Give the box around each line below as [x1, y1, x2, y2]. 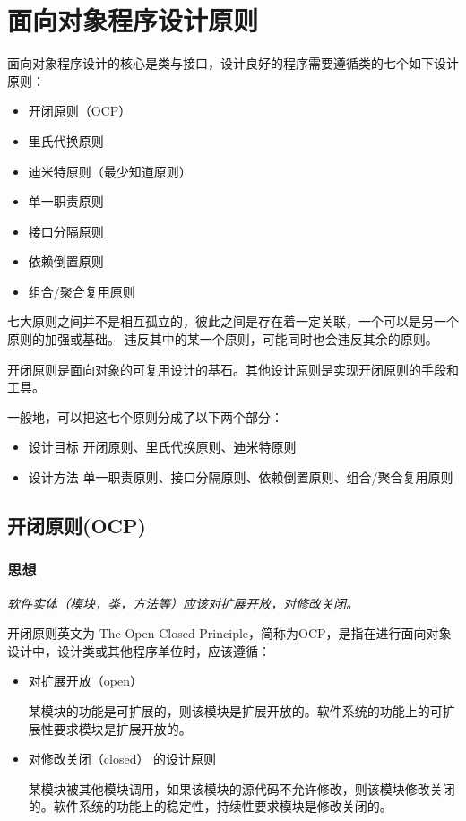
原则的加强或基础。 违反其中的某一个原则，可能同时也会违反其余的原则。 [7, 330, 438, 349]
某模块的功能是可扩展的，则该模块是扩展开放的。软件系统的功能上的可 [28, 702, 443, 720]
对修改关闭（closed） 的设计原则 [28, 749, 217, 768]
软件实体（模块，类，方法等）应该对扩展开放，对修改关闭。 [7, 593, 358, 612]
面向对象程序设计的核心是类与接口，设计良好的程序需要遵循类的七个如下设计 [7, 54, 459, 73]
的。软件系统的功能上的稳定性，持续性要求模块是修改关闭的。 [28, 797, 393, 816]
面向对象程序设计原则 [7, 2, 259, 39]
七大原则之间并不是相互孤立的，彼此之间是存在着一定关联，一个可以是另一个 [7, 312, 459, 331]
